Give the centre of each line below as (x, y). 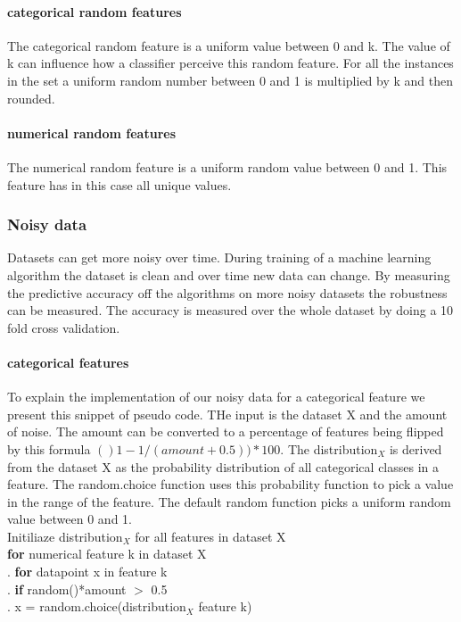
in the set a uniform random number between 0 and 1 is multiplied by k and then (230, 80)
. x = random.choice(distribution (97, 606)
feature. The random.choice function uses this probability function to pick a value (230, 484)
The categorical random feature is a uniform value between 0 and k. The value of (229, 45)
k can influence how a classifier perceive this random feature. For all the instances (230, 63)
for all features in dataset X (210, 536)
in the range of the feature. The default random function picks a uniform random (229, 501)
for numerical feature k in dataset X (107, 554)
